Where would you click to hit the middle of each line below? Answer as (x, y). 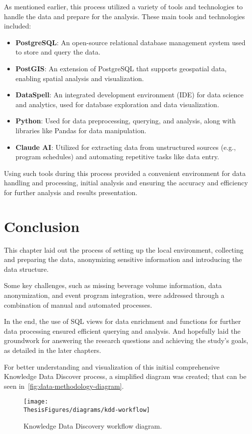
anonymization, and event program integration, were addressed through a (114, 295)
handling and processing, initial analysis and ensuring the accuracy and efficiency (126, 183)
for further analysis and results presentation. (71, 192)
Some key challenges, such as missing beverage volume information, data (113, 285)
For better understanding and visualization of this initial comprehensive (112, 366)
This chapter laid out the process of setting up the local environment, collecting (124, 249)
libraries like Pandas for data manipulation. (81, 130)
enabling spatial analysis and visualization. (80, 78)
